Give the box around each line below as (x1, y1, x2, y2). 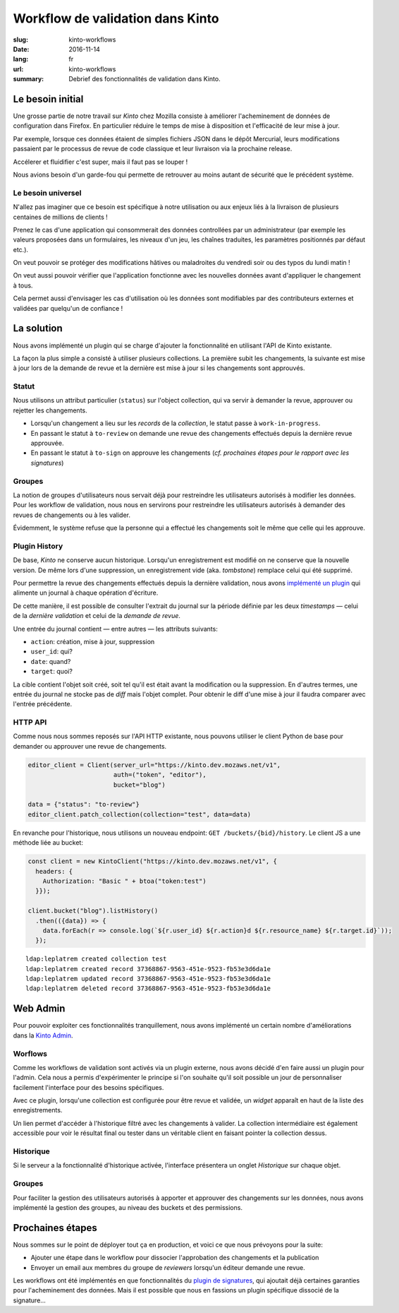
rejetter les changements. (13, 406, 87, 415)
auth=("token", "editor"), (113, 771, 207, 779)
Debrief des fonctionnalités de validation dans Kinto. (68, 75, 221, 83)
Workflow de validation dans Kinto (13, 11, 219, 26)
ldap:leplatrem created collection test (25, 955, 167, 963)
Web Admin (13, 1003, 66, 1015)
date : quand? (30, 657, 71, 665)
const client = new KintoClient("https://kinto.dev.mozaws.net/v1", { (27, 857, 278, 865)
